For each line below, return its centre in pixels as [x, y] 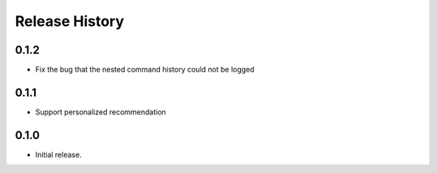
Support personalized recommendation [101, 112]
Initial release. [58, 154]
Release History [70, 21]
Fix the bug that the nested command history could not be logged [145, 70]
